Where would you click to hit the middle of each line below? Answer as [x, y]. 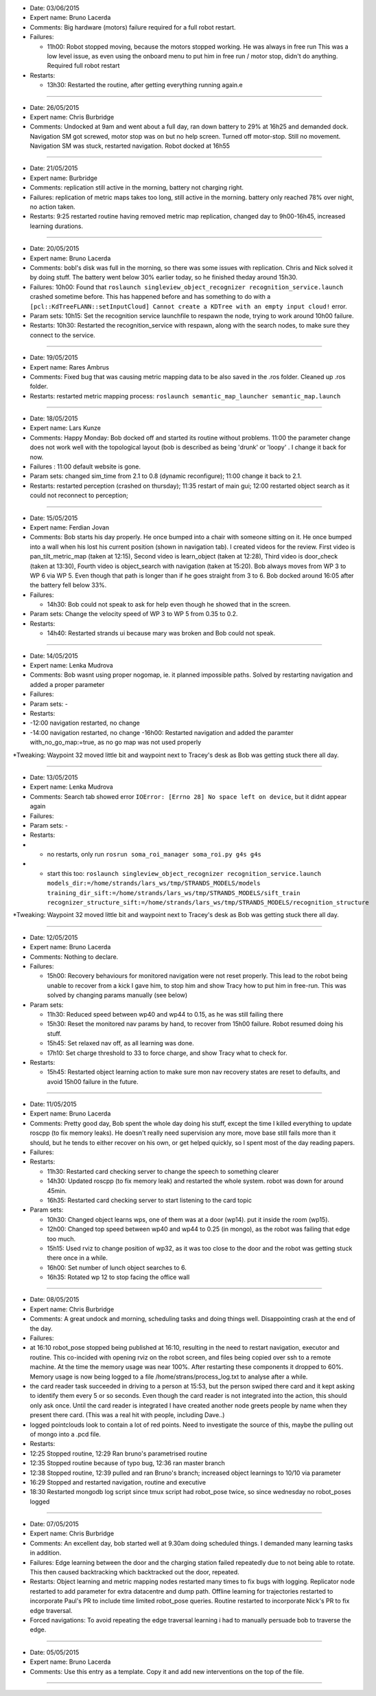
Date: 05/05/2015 [55, 1652]
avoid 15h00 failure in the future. [93, 1081]
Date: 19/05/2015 [54, 358]
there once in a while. [78, 1258]
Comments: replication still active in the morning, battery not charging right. [137, 188]
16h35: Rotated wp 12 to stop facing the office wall [118, 1277]
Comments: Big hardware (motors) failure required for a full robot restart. [133, 27]
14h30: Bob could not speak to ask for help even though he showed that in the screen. [169, 604]
